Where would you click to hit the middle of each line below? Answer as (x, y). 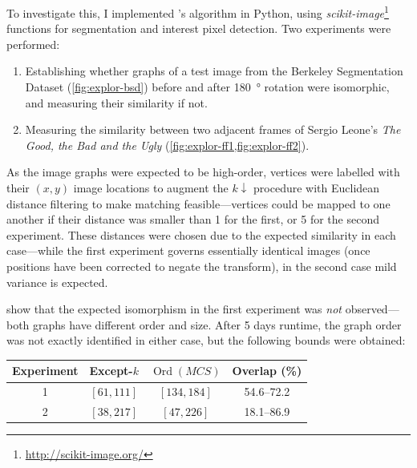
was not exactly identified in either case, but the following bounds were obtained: (206, 340)
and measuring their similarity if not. (116, 102)
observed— (372, 309)
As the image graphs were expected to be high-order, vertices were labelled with (203, 172)
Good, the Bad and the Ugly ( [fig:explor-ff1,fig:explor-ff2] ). (167, 145)
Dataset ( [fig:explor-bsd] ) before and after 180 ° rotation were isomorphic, (207, 87)
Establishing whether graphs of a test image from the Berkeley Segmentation (214, 71)
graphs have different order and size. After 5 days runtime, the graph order (217, 324)
